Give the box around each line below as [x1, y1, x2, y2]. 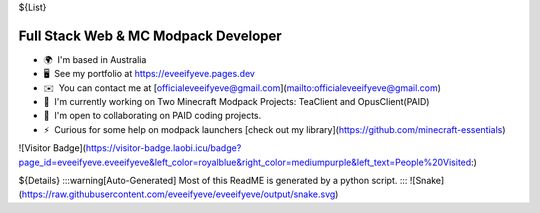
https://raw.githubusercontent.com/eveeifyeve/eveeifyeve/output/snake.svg [21, 188, 336, 200]
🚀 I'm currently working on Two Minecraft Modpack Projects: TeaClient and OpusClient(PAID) [43, 96, 430, 108]
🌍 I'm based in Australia [43, 53, 147, 65]
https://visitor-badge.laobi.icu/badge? [85, 142, 242, 154]
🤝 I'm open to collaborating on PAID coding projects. [43, 110, 262, 122]
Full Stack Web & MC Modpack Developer [18, 27, 282, 44]
